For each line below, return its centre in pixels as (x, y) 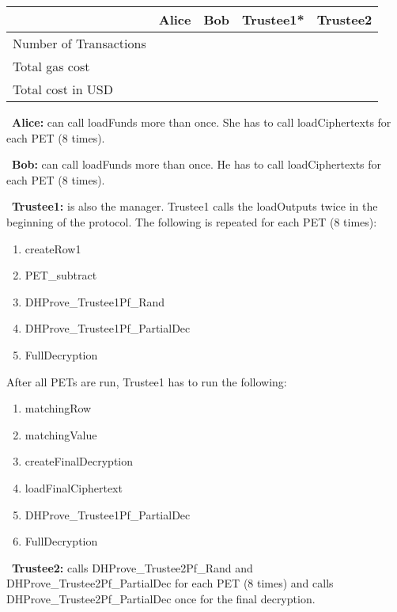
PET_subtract (61, 275)
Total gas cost (51, 66)
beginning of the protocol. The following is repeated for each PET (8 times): (192, 221)
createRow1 (53, 248)
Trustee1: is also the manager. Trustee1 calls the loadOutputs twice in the (195, 206)
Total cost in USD (63, 89)
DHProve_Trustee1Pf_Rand (95, 301)
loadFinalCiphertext (74, 487)
